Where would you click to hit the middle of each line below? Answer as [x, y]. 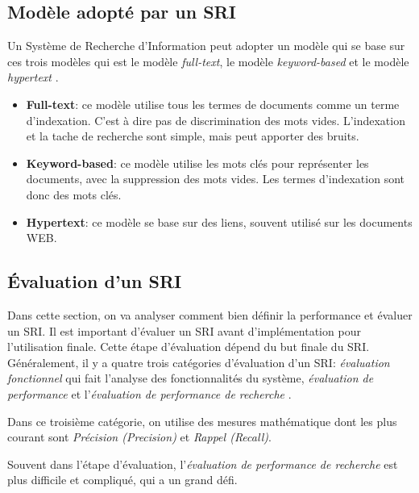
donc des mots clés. [74, 194]
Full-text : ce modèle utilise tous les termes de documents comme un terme [213, 104]
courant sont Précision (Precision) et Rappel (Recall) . [139, 437]
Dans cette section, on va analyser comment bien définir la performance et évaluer [210, 314]
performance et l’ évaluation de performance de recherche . [149, 393]
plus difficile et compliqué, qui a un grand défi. [122, 480]
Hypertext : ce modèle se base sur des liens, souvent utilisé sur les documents [219, 221]
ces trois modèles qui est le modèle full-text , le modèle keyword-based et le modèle [208, 61]
